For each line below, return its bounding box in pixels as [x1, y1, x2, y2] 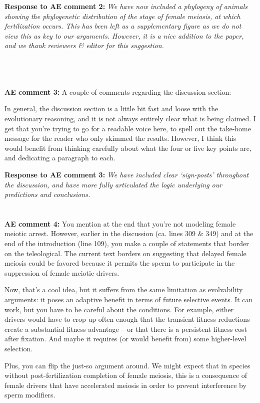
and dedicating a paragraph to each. [4, 152, 115, 163]
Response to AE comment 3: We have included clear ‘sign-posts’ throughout [4, 169, 249, 179]
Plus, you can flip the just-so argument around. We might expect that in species [4, 360, 250, 370]
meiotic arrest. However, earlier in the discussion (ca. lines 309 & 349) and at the [4, 228, 253, 239]
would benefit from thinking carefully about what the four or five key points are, [4, 142, 251, 153]
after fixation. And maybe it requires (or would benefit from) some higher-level [4, 333, 246, 344]
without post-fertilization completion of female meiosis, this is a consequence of [4, 370, 247, 380]
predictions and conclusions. [4, 189, 90, 199]
